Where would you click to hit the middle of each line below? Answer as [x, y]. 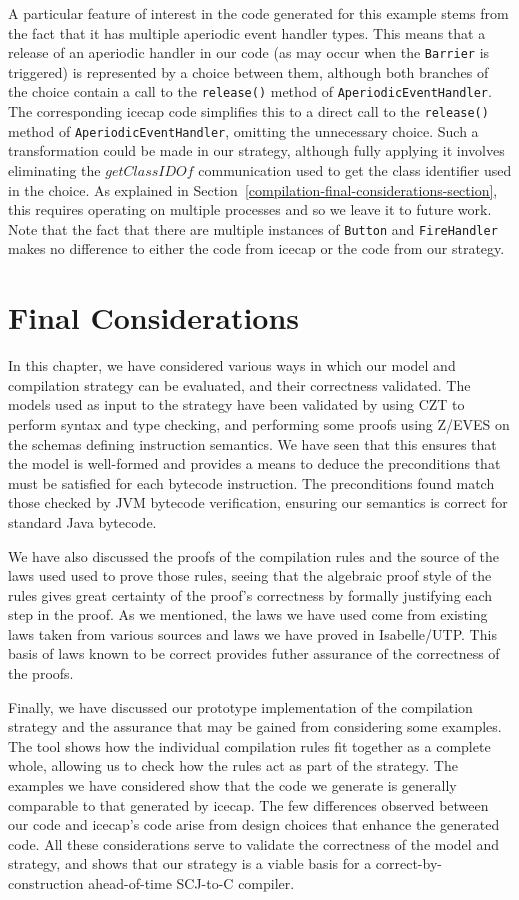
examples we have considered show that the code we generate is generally [232, 785]
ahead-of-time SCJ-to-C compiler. [191, 883]
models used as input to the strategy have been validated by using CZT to [236, 404]
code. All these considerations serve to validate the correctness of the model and [253, 843]
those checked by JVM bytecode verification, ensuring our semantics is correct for [258, 502]
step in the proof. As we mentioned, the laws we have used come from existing [248, 614]
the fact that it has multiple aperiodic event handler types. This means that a [247, 32]
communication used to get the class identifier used [355, 170]
